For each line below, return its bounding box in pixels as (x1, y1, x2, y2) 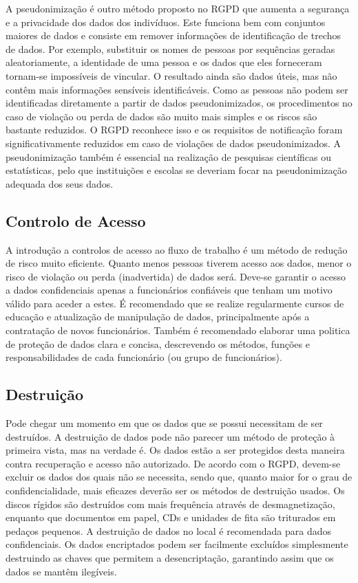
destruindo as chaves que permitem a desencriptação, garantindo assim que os (6, 551, 334, 564)
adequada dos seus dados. (6, 176, 114, 190)
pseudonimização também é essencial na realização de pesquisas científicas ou (6, 149, 332, 164)
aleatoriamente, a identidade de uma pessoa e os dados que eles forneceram (6, 55, 322, 69)
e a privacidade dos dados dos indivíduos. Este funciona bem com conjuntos (6, 14, 326, 29)
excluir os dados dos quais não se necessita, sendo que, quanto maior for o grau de (6, 470, 352, 484)
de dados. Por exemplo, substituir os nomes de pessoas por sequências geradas (6, 41, 335, 56)
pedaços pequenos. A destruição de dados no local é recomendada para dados (6, 523, 331, 538)
